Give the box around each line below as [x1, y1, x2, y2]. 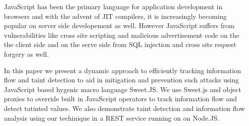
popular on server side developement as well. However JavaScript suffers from [4, 20, 235, 31]
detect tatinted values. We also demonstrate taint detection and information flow [4, 103, 245, 113]
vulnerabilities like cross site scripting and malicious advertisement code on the [4, 30, 240, 40]
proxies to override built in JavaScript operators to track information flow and [4, 94, 237, 104]
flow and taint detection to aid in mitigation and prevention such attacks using [4, 75, 239, 85]
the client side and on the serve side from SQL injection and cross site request [4, 39, 236, 49]
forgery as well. [4, 48, 49, 59]
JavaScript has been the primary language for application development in [4, 1, 223, 11]
